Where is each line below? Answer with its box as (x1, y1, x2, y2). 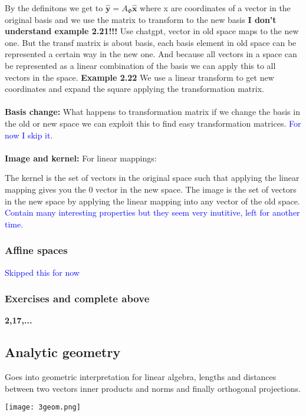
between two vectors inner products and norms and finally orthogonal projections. (5, 382, 301, 394)
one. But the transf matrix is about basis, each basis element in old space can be (5, 36, 297, 48)
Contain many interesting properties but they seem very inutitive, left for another (5, 206, 300, 219)
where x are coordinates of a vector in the (140, 2, 291, 14)
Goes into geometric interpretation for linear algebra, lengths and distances (5, 371, 277, 383)
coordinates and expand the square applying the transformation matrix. (5, 82, 264, 95)
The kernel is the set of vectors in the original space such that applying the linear (5, 171, 300, 184)
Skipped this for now (5, 266, 80, 278)
